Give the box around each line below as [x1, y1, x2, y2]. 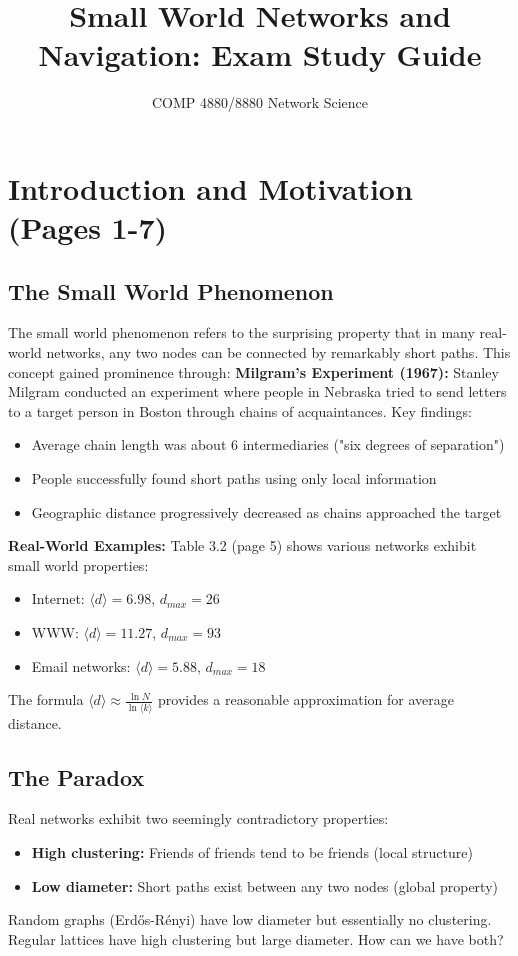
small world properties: [8, 554, 149, 575]
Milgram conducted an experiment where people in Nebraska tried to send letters [8, 381, 507, 402]
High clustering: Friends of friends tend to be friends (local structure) [31, 841, 473, 862]
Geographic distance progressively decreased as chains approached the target [31, 501, 502, 522]
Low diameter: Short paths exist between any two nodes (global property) [31, 875, 498, 896]
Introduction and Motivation [8, 167, 413, 208]
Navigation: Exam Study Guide [38, 34, 482, 75]
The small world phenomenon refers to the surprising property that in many [8, 322, 475, 343]
